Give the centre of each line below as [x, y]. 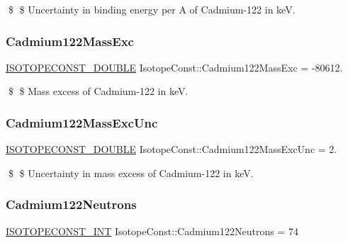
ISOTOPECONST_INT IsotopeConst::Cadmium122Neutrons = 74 [152, 231]
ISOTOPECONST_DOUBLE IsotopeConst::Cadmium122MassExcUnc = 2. [172, 149]
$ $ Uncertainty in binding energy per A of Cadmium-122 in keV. [152, 9]
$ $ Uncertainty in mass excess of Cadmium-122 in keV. [131, 173]
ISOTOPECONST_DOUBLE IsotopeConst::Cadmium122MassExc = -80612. [174, 67]
